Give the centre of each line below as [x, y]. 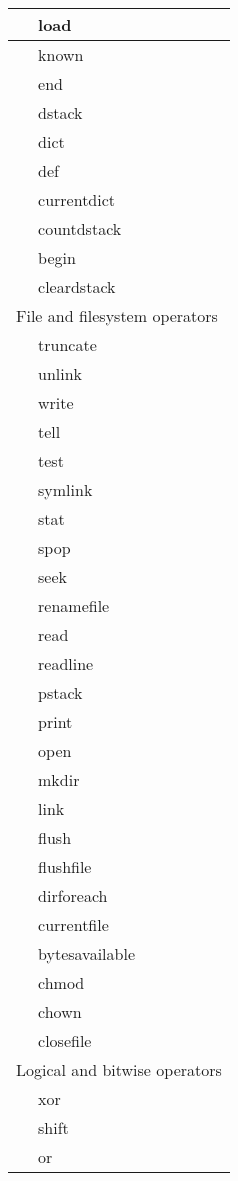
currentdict [77, 199]
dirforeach [73, 895]
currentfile [73, 924]
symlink [65, 489]
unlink [60, 373]
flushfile [65, 866]
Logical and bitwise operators [119, 1069]
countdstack [80, 228]
